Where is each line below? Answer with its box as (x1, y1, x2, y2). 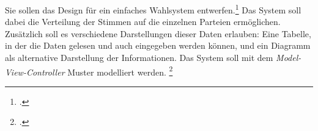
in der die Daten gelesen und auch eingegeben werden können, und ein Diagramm (5, 39, 311, 52)
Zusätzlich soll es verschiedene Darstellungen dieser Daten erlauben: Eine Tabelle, (5, 27, 311, 40)
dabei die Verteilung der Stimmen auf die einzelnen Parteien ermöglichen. (5, 15, 281, 28)
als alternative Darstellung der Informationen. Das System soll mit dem (5, 51, 273, 64)
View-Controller (5, 65, 65, 78)
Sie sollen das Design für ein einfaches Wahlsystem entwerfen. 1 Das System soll (5, 2, 301, 16)
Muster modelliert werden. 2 (67, 63, 173, 78)
